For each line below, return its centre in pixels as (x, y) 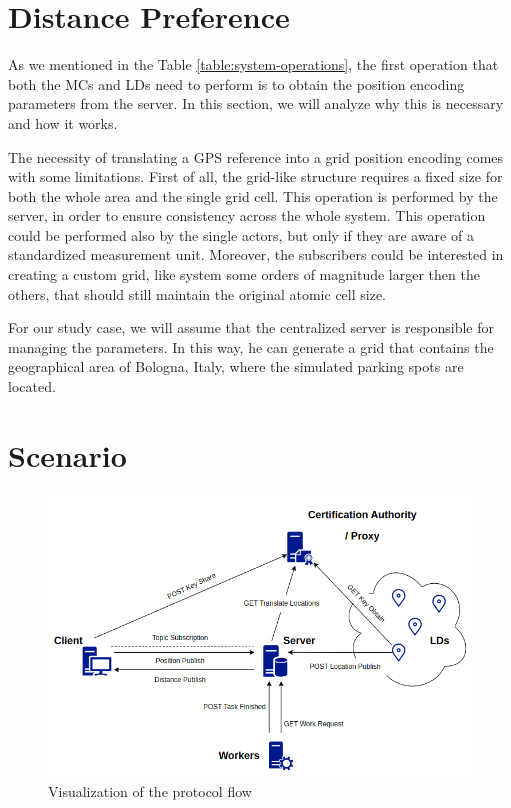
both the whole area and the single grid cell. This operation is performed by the (253, 195)
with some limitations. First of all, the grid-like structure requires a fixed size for (255, 176)
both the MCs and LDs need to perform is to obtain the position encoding (236, 83)
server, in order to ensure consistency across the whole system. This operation (247, 215)
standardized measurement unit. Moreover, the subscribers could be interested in (256, 254)
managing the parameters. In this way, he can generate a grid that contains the (251, 346)
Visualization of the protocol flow (150, 790)
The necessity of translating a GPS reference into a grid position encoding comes (256, 156)
